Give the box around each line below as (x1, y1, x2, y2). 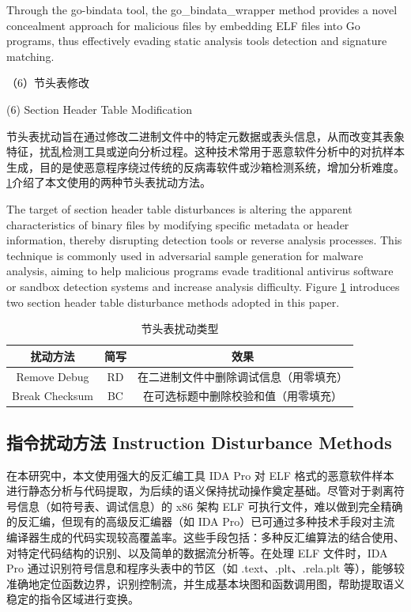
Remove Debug (16, 368, 89, 384)
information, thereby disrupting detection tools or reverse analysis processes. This (6, 232, 402, 248)
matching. (6, 47, 55, 64)
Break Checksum (12, 387, 93, 404)
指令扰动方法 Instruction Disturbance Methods (6, 429, 392, 454)
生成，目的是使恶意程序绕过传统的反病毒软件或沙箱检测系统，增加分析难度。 (6, 158, 405, 175)
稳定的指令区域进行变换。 (6, 591, 139, 607)
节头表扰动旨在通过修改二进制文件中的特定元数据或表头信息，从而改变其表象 (6, 127, 405, 144)
